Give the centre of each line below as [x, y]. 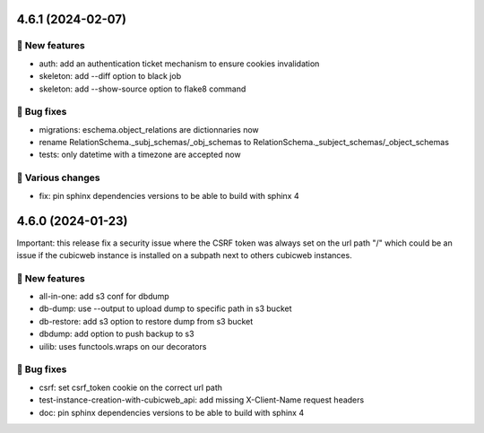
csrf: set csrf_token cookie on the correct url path [131, 387]
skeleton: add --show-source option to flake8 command [143, 89]
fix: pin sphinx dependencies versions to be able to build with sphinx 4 [169, 195]
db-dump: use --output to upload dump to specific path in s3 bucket [165, 308]
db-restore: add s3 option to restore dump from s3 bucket [146, 321]
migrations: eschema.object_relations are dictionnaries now [149, 129]
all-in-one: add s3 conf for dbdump [104, 297]
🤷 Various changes [58, 178]
